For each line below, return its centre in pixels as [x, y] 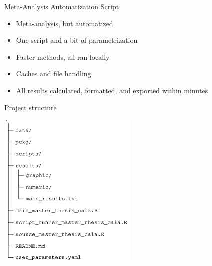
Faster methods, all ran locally [63, 56]
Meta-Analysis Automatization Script [62, 6]
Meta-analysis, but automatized [64, 23]
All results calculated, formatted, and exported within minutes [112, 90]
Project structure [30, 107]
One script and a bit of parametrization [77, 40]
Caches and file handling [53, 73]
